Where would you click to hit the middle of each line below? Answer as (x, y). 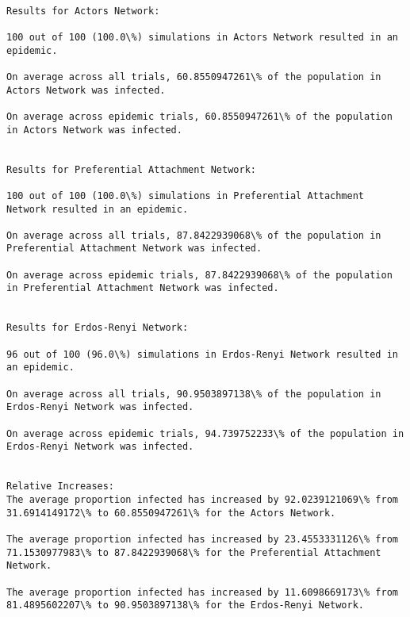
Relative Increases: (61, 487)
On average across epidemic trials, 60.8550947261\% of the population (199, 116)
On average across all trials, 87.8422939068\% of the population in (194, 235)
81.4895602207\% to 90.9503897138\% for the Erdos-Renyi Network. (186, 606)
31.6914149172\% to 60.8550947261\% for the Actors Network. (171, 513)
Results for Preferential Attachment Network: (131, 169)
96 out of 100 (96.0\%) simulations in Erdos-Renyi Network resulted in (202, 354)
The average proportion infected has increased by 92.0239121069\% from (202, 499)
